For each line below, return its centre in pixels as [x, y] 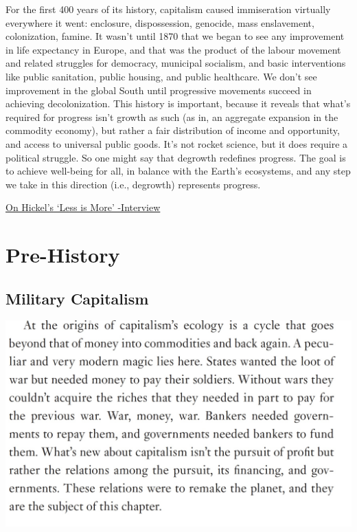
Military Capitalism [77, 298]
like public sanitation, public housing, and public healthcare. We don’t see [161, 76]
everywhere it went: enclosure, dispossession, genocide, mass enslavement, [160, 22]
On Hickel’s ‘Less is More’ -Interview [83, 207]
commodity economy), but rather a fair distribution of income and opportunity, [173, 130]
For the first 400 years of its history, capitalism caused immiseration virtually [168, 9]
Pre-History [63, 255]
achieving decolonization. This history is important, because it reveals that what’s [178, 103]
